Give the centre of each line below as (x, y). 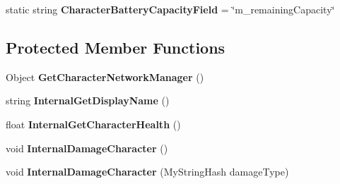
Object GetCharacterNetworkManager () (105, 76)
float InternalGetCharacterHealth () (93, 124)
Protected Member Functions (116, 47)
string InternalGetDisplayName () (88, 100)
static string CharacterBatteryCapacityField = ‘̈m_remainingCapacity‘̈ (170, 9)
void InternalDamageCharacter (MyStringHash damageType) (147, 172)
